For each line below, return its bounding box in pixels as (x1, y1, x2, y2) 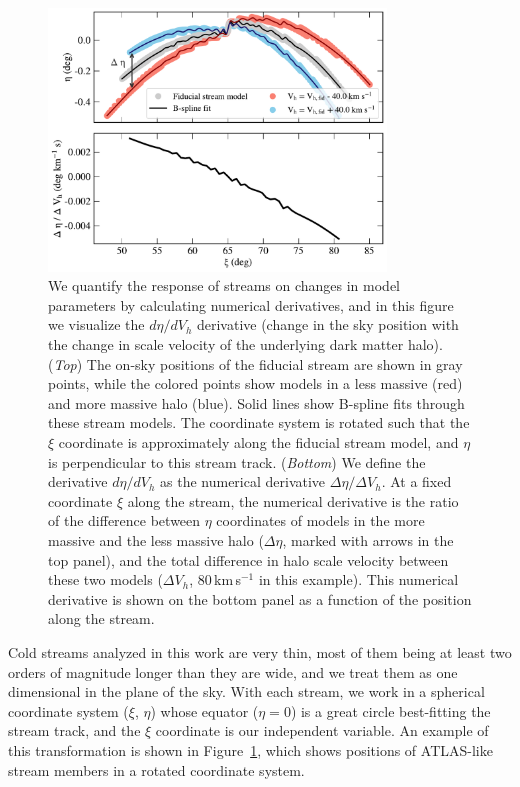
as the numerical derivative (160, 471, 326, 492)
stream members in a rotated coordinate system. (8, 759, 305, 780)
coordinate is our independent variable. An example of (155, 720, 489, 741)
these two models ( (48, 569, 163, 590)
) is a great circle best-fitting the (290, 700, 491, 721)
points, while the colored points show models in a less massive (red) (48, 373, 463, 394)
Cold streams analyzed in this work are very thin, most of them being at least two (8, 641, 512, 662)
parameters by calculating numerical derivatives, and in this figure (48, 294, 454, 315)
